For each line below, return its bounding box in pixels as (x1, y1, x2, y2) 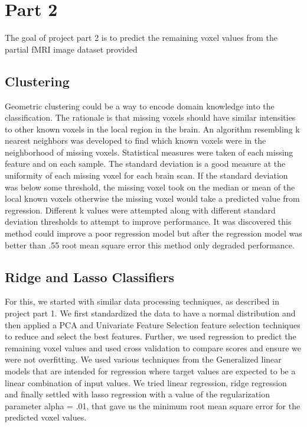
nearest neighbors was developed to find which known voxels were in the (5, 134, 266, 147)
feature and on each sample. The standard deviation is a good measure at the (5, 157, 286, 170)
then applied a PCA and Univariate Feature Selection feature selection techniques (5, 318, 301, 331)
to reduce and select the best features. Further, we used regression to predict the (5, 330, 296, 342)
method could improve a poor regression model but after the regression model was (5, 227, 302, 240)
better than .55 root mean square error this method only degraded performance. (5, 238, 295, 251)
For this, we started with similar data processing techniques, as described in (5, 295, 279, 308)
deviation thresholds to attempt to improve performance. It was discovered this (5, 215, 292, 228)
